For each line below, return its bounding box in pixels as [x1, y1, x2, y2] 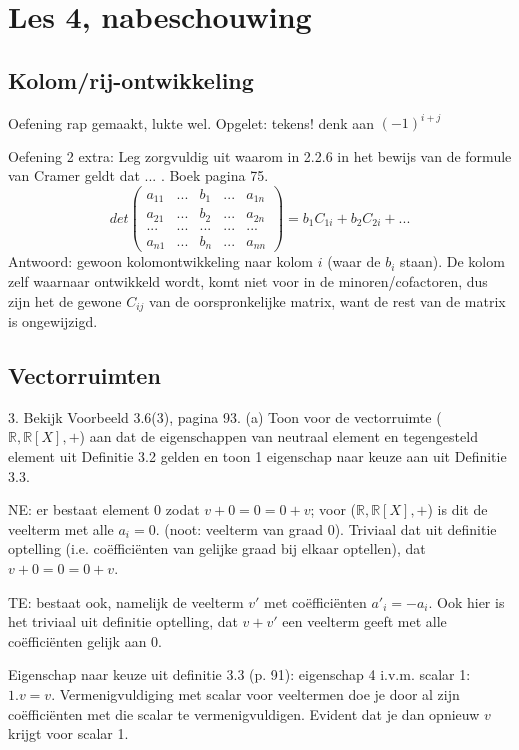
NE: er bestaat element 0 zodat [8, 499, 200, 520]
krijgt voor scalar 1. [8, 723, 129, 744]
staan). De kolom [399, 251, 505, 272]
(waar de [327, 251, 381, 272]
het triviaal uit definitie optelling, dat [8, 611, 238, 632]
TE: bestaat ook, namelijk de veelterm [8, 591, 244, 612]
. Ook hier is [428, 591, 505, 612]
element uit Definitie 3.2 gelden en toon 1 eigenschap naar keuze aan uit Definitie [8, 446, 507, 467]
